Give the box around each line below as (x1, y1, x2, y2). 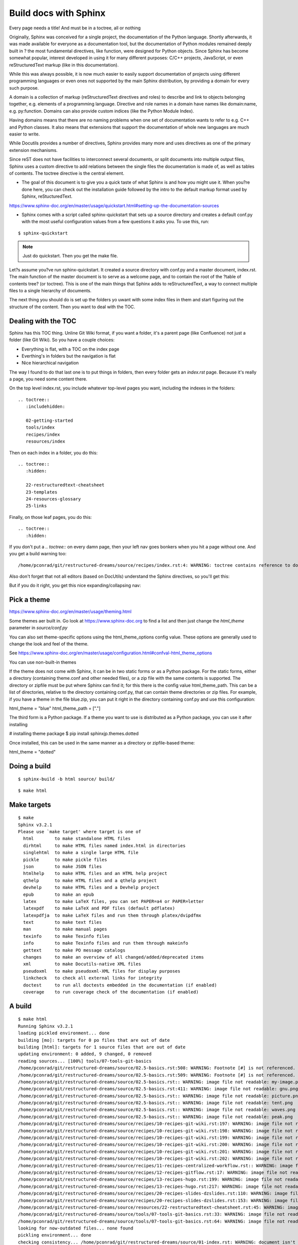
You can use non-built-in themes (9, 659, 76, 665)
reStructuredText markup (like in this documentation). (9, 62, 119, 68)
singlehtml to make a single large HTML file (23, 850, 139, 856)
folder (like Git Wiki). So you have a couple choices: (9, 337, 115, 343)
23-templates (25, 489, 58, 495)
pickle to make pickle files (23, 857, 107, 863)
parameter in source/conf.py (9, 625, 68, 631)
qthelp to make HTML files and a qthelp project (23, 877, 157, 883)
